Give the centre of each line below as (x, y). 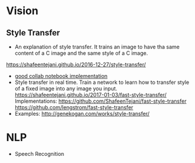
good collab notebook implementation (61, 76)
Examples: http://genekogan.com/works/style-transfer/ (82, 114)
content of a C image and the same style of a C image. (81, 53)
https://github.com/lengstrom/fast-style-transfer (74, 107)
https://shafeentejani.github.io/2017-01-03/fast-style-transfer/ (91, 95)
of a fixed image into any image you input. (66, 89)
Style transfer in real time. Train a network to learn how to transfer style (102, 82)
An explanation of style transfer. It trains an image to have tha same (97, 47)
